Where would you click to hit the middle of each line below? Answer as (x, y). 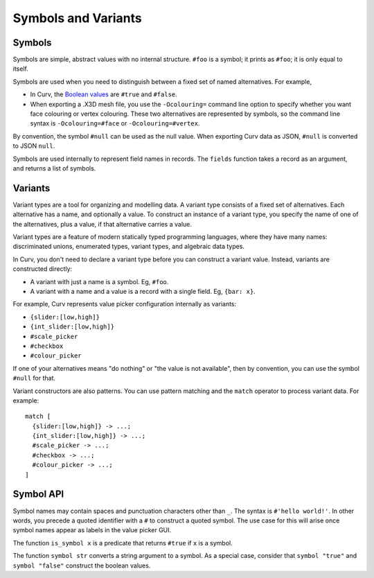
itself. (21, 69)
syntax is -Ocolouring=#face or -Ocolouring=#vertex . (115, 123)
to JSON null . (34, 146)
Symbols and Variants (77, 18)
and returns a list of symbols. (54, 168)
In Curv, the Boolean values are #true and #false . (104, 94)
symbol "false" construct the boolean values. (82, 566)
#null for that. (34, 378)
